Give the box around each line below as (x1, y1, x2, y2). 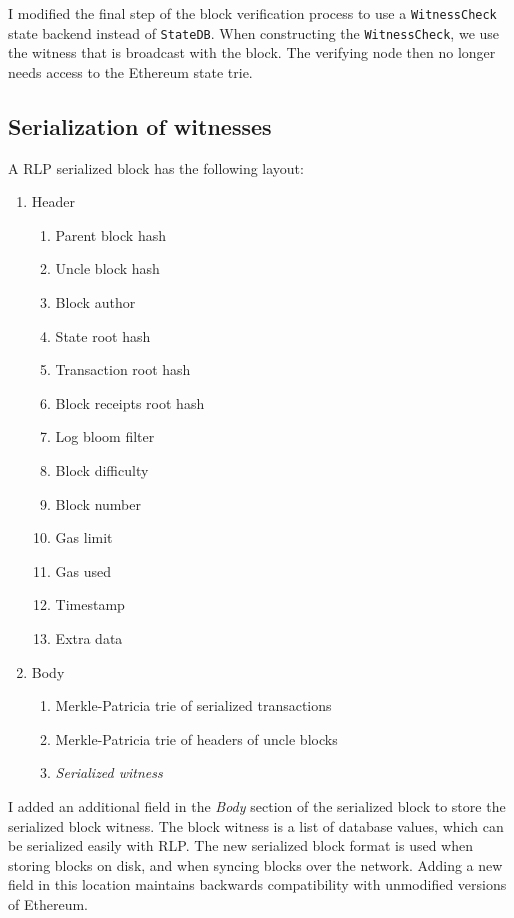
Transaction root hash (55, 359, 191, 380)
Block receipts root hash (55, 392, 205, 413)
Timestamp (55, 594, 125, 615)
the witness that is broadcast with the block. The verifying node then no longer (8, 42, 496, 63)
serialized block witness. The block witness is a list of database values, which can (8, 815, 504, 836)
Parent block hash (55, 224, 166, 245)
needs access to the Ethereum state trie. (8, 61, 253, 82)
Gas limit (55, 527, 113, 548)
